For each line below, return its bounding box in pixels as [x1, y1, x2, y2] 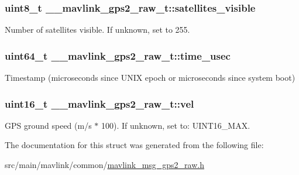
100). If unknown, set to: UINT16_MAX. [101, 119, 250, 131]
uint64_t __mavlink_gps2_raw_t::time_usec [5, 48, 231, 63]
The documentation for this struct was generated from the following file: [5, 139, 264, 151]
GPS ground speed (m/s [5, 119, 92, 131]
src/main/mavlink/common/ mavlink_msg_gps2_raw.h [5, 159, 204, 171]
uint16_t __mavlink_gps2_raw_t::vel [5, 96, 194, 111]
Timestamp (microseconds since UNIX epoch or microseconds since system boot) [5, 71, 295, 84]
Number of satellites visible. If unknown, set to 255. [5, 23, 190, 36]
